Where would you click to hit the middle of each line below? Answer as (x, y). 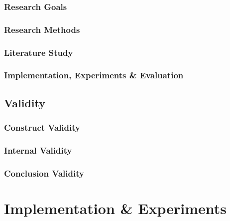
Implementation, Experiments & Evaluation (94, 75)
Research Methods (42, 29)
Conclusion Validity (44, 173)
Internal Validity (38, 150)
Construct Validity (42, 127)
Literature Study (39, 52)
